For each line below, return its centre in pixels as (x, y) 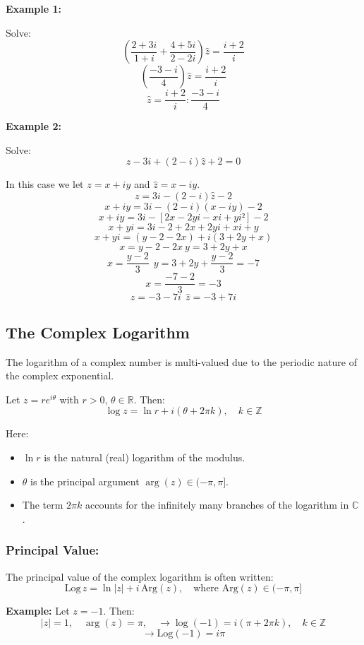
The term (43, 505)
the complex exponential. (60, 375)
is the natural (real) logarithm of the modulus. (145, 457)
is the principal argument (85, 481)
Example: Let (38, 611)
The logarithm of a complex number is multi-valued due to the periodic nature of (182, 361)
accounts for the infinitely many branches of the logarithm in (217, 505)
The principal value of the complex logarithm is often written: (140, 576)
